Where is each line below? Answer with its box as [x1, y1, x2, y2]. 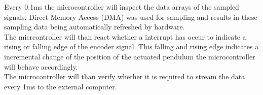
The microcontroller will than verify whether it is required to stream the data [4, 71, 245, 82]
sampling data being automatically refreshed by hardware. [4, 21, 185, 32]
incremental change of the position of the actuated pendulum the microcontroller [4, 51, 255, 61]
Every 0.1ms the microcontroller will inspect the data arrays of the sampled [4, 2, 239, 12]
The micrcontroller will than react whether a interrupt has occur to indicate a [4, 31, 246, 42]
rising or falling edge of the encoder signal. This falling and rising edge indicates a [4, 41, 259, 52]
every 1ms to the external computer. [4, 81, 117, 91]
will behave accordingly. [4, 61, 78, 72]
